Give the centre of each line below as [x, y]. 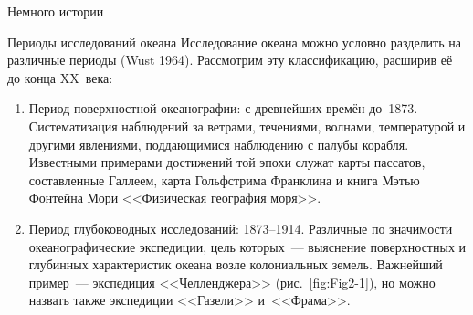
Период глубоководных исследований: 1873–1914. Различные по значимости [241, 228]
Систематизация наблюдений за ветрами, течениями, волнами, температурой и [247, 126]
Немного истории [56, 11]
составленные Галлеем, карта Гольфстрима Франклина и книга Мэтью [224, 179]
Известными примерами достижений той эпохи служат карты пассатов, [227, 162]
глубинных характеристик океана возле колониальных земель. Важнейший [236, 264]
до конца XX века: [60, 77]
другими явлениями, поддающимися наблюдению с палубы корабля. [219, 144]
